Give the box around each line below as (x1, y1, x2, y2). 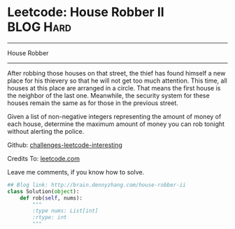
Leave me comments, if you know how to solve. (7, 167, 145, 176)
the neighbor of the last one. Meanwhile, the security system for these (7, 91, 210, 99)
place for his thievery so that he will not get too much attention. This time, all (7, 76, 227, 85)
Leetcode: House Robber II (7, 4, 164, 20)
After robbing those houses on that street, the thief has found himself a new (7, 69, 226, 77)
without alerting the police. (7, 127, 85, 135)
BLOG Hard (7, 19, 72, 35)
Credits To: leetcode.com (7, 154, 80, 162)
